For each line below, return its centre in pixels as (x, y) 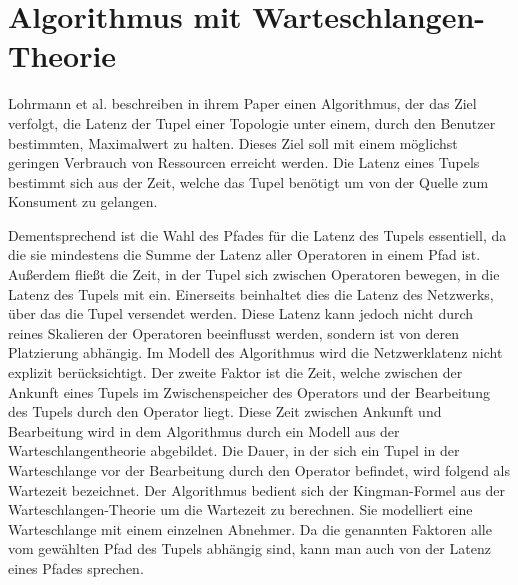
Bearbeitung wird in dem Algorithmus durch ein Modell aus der (204, 430)
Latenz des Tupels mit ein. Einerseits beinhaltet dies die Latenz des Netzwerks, (251, 293)
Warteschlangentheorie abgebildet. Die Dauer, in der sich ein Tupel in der (234, 450)
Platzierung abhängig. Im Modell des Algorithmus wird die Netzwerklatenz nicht (255, 352)
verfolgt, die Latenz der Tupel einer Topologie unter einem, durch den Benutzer (252, 122)
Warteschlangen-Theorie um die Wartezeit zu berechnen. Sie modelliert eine (240, 509)
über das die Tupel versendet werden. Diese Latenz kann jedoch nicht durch (241, 313)
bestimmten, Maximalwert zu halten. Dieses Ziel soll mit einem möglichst (233, 142)
